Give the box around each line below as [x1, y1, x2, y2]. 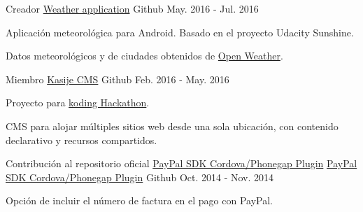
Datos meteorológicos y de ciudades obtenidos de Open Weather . [6, 48, 283, 63]
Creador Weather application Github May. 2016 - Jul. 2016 [6, 1, 259, 15]
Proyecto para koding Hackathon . [6, 95, 150, 110]
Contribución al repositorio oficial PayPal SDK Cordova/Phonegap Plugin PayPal [6, 156, 357, 171]
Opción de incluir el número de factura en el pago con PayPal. [6, 193, 273, 208]
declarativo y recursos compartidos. [6, 132, 157, 147]
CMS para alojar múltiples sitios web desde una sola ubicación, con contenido [6, 118, 339, 133]
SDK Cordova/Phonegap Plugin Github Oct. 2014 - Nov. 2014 [6, 169, 274, 184]
